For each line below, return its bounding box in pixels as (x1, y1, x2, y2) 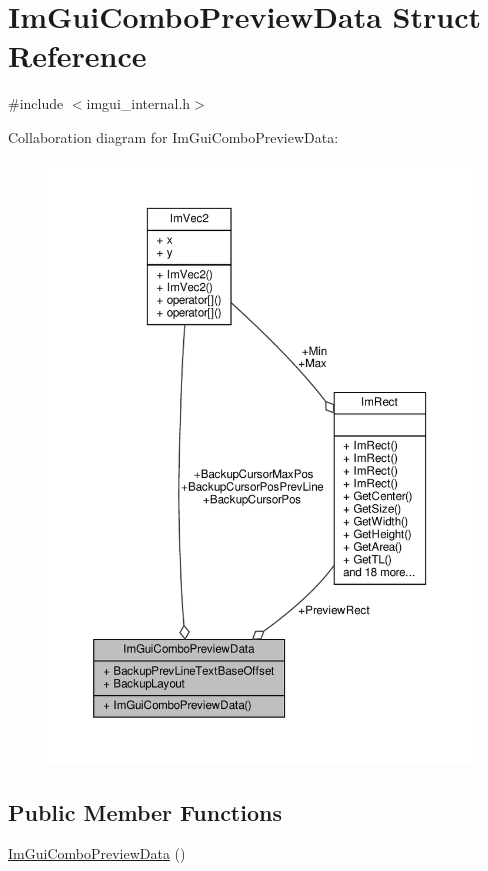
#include (8, 93, 64, 114)
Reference (8, 35, 147, 76)
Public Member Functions (8, 796, 282, 827)
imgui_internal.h (86, 93, 191, 114)
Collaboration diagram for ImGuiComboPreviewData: (8, 126, 339, 147)
